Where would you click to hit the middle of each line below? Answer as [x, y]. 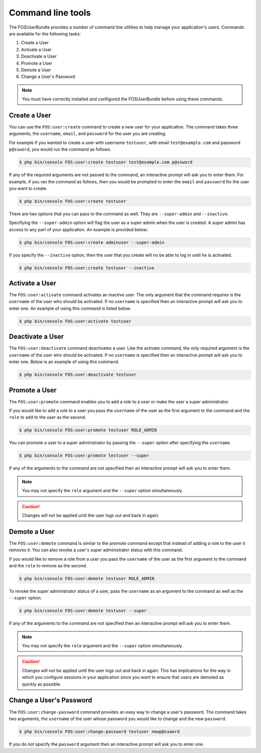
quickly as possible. [42, 684]
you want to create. [28, 188]
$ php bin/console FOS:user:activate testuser [75, 321]
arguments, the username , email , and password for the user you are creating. [88, 134]
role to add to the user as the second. [48, 417]
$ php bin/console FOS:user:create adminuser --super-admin [92, 242]
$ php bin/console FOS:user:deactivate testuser [78, 375]
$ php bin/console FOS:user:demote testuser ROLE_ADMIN [87, 578]
